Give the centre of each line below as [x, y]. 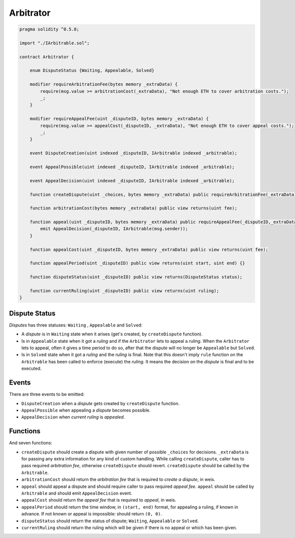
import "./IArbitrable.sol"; [55, 43]
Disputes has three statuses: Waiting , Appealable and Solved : [76, 325]
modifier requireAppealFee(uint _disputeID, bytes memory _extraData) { [119, 119]
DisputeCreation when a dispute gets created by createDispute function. [100, 403]
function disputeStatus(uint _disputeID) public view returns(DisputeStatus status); [136, 277]
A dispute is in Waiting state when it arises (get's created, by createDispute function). [112, 334]
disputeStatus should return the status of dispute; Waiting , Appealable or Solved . [110, 521]
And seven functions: [31, 443]
